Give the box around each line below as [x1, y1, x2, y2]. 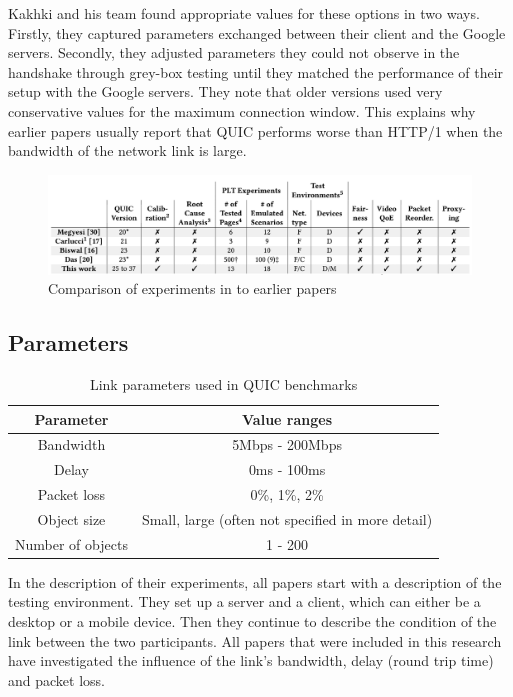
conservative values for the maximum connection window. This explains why [8, 100, 476, 121]
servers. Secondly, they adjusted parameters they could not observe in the [8, 42, 460, 63]
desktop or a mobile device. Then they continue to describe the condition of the [8, 611, 497, 632]
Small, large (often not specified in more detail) [141, 508, 433, 529]
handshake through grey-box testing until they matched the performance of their [8, 61, 504, 82]
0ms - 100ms [248, 459, 326, 480]
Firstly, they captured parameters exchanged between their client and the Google [8, 22, 506, 43]
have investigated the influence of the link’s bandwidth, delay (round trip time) [8, 650, 494, 671]
